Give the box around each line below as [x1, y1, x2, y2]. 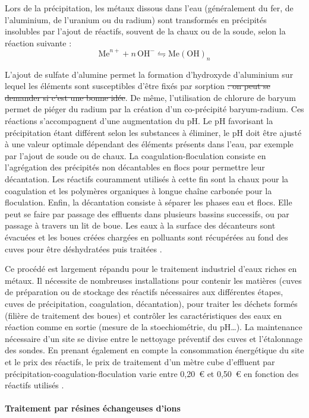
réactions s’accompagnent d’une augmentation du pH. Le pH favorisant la [5, 115, 273, 127]
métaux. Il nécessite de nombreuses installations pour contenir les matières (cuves [5, 274, 302, 286]
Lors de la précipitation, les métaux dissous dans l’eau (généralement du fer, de [5, 2, 294, 14]
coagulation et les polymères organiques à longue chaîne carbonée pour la [5, 184, 272, 197]
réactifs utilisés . [5, 379, 64, 391]
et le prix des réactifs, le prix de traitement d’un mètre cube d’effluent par [5, 355, 275, 368]
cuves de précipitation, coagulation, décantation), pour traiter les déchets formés [5, 297, 298, 309]
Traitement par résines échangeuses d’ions [5, 402, 181, 414]
